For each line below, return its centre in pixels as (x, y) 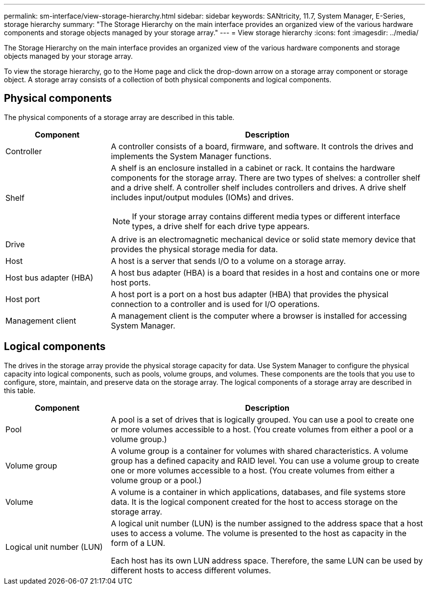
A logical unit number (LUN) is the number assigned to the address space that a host (267, 523)
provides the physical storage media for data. (194, 249)
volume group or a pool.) (156, 480)
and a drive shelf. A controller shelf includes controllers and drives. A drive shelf (259, 187)
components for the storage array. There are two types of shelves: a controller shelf (266, 177)
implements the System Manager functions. (191, 156)
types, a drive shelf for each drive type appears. (221, 226)
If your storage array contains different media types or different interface (266, 216)
